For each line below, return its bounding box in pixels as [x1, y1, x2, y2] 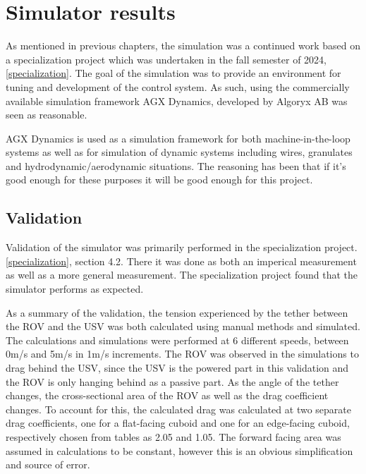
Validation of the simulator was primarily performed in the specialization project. [6, 240, 358, 255]
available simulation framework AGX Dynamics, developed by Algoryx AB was [6, 93, 348, 108]
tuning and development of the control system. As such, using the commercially [6, 79, 350, 94]
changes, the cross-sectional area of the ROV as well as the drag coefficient [6, 388, 329, 403]
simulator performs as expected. [6, 281, 144, 296]
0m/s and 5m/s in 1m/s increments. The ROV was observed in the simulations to [6, 346, 359, 361]
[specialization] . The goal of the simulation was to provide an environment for [6, 66, 341, 80]
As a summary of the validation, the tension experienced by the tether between [6, 305, 348, 320]
